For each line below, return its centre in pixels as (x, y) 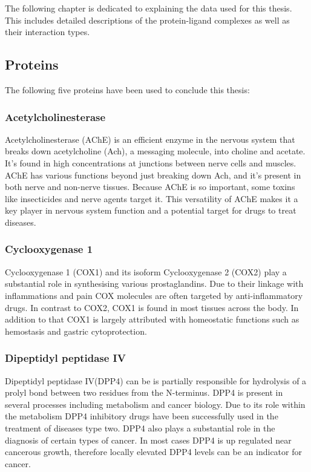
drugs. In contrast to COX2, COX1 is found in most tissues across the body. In (152, 307)
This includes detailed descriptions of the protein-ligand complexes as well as (147, 20)
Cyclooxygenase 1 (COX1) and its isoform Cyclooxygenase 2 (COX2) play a (146, 271)
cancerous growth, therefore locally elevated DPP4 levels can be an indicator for (153, 452)
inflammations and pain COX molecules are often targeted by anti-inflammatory (154, 295)
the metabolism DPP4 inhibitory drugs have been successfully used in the (142, 416)
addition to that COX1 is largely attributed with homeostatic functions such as (152, 319)
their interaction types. (47, 32)
